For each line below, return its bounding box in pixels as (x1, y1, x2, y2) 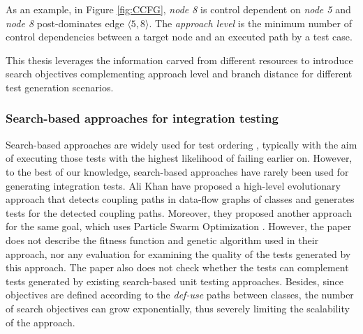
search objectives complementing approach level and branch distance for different (6, 66, 353, 81)
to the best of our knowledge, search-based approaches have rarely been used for (6, 164, 349, 179)
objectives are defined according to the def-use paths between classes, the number (6, 287, 354, 302)
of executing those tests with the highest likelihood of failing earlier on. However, (6, 151, 353, 165)
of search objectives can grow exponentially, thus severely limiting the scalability (6, 301, 350, 315)
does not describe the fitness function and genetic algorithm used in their (6, 232, 319, 247)
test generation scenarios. (6, 79, 114, 94)
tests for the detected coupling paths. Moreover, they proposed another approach (6, 205, 353, 220)
